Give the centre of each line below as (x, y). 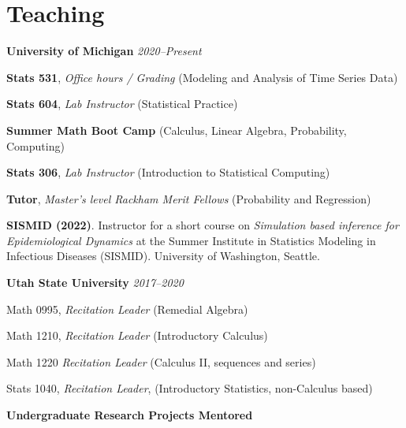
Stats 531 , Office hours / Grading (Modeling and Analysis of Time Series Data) (202, 77)
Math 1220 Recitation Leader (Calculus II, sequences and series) (161, 361)
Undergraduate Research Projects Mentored (130, 415)
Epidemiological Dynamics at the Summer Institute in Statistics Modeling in (191, 240)
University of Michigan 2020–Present (104, 51)
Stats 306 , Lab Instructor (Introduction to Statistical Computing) (168, 172)
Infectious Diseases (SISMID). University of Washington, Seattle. (163, 256)
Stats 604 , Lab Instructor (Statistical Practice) (122, 104)
